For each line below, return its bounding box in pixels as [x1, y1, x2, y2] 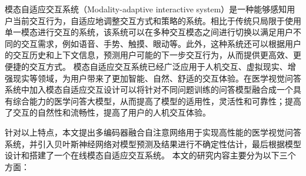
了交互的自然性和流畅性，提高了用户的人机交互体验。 [5, 106, 211, 119]
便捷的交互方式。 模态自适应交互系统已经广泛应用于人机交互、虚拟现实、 [5, 60, 288, 72]
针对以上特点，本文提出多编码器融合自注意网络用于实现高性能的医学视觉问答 [5, 126, 301, 138]
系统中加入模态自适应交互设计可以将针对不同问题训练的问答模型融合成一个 [5, 83, 293, 96]
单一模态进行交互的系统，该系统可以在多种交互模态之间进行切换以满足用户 [5, 26, 293, 38]
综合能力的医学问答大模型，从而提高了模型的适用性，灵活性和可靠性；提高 [12, 94, 301, 107]
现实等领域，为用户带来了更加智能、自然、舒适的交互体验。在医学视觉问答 [12, 72, 301, 84]
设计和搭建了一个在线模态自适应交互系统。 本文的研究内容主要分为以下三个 [5, 149, 296, 161]
